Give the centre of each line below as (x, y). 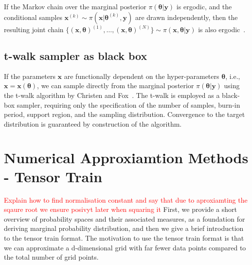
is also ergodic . (222, 29)
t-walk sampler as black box (76, 56)
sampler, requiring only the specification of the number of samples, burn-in (128, 104)
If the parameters (30, 76)
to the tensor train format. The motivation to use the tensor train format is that (124, 238)
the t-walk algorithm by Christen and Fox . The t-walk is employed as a (112, 95)
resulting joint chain (34, 29)
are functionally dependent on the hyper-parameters (142, 76)
